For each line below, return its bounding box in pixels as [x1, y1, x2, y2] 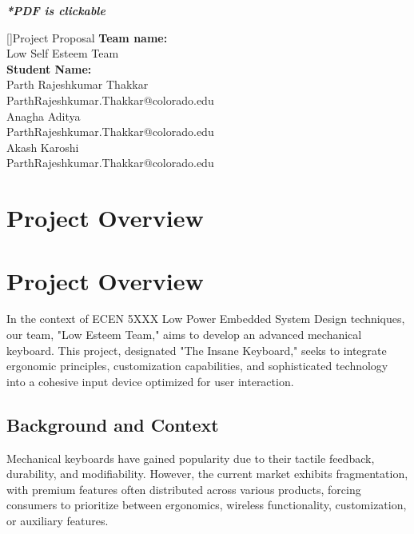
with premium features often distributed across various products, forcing [6, 480, 361, 497]
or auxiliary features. [6, 512, 109, 528]
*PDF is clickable [6, 2, 105, 18]
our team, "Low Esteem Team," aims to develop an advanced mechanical [6, 326, 362, 343]
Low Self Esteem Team [6, 45, 119, 62]
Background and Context [6, 412, 219, 436]
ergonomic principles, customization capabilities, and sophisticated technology [6, 357, 388, 374]
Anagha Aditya [6, 107, 81, 124]
